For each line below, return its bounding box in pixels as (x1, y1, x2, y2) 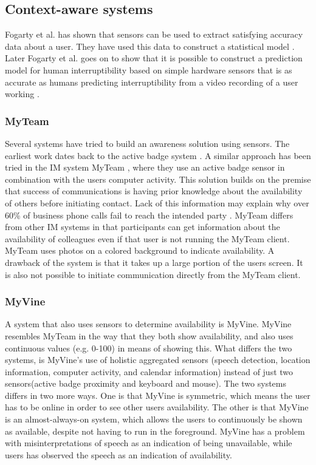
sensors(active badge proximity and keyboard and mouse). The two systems (5, 377, 287, 390)
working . (5, 87, 39, 100)
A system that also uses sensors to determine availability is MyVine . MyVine (5, 317, 292, 330)
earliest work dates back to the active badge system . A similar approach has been (5, 149, 311, 161)
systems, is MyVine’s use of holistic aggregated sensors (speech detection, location (5, 353, 311, 366)
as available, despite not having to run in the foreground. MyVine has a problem (5, 424, 305, 437)
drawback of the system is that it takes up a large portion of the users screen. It (5, 256, 303, 268)
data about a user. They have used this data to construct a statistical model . (5, 39, 295, 52)
